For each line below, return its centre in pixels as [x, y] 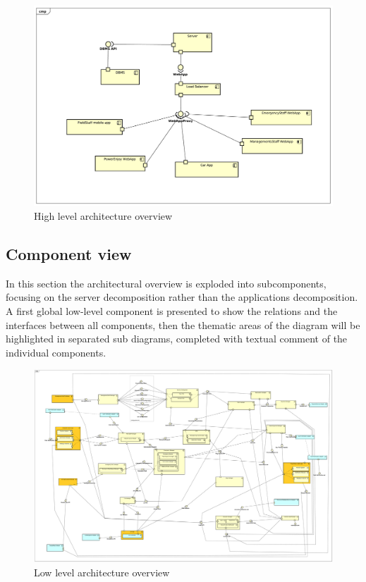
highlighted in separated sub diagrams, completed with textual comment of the [177, 339]
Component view [69, 254]
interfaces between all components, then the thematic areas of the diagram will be [183, 324]
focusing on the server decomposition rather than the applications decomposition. [182, 297]
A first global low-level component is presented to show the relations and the [172, 311]
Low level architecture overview [102, 572]
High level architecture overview [103, 216]
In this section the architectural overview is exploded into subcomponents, [166, 283]
